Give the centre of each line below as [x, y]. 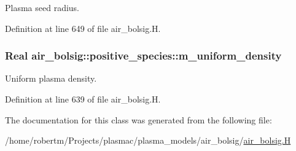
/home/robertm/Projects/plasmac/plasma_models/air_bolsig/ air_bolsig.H [148, 140]
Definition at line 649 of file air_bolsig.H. [83, 28]
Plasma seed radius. [42, 7]
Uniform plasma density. [51, 78]
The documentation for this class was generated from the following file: [138, 119]
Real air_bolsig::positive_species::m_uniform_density [143, 56]
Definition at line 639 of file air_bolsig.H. [83, 99]
